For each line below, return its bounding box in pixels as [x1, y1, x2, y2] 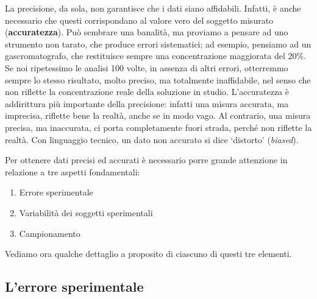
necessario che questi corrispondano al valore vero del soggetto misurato [5, 13, 274, 26]
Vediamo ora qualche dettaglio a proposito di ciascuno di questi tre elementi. [5, 247, 292, 260]
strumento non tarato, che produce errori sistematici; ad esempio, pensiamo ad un [5, 37, 312, 50]
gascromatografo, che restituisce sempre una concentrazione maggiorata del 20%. [5, 49, 306, 62]
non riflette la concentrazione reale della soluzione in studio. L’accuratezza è [5, 85, 289, 98]
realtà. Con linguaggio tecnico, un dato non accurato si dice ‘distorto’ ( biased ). [5, 133, 299, 146]
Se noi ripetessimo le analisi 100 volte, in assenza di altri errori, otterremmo [5, 61, 288, 74]
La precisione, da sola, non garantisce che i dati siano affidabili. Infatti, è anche [5, 2, 301, 14]
